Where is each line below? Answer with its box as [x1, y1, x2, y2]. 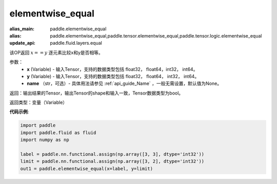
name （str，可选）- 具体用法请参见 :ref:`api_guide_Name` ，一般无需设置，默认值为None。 [27, 80, 222, 87]
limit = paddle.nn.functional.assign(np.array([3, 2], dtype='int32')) [20, 158, 205, 164]
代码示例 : [9, 108, 29, 115]
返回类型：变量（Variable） [9, 99, 68, 105]
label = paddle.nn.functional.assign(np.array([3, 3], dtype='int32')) [20, 152, 205, 157]
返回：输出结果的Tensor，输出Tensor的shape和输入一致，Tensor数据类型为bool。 [9, 90, 184, 96]
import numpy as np [20, 137, 69, 143]
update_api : [9, 40, 35, 46]
